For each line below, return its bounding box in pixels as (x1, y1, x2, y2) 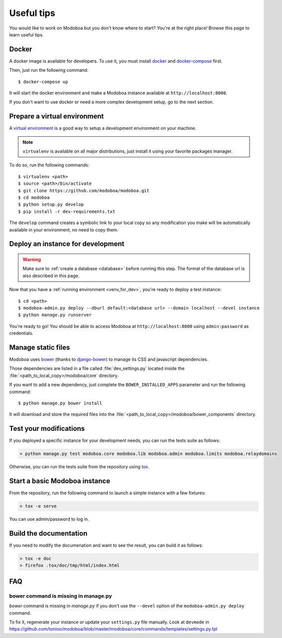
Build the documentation (9, 529, 88, 538)
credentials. (9, 330, 33, 336)
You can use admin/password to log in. (9, 516, 89, 522)
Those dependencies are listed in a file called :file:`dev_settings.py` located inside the (9, 365, 185, 371)
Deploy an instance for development (9, 240, 125, 248)
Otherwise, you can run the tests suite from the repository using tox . (9, 464, 149, 470)
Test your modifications (9, 424, 85, 433)
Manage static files (9, 343, 70, 351)
